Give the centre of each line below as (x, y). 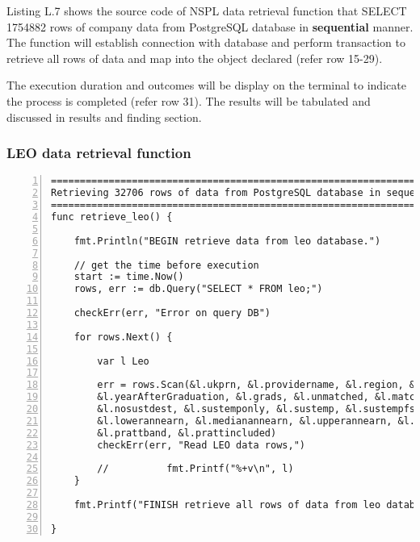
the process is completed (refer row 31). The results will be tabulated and (189, 100)
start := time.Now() (129, 277)
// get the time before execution (166, 265)
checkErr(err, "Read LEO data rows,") (201, 445)
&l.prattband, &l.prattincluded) (187, 433)
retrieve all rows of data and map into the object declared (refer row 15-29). (195, 58)
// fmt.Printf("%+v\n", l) (195, 469)
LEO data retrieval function (99, 153)
